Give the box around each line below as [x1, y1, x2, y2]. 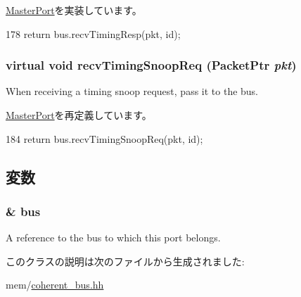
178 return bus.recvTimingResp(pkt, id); [6, 26, 181, 41]
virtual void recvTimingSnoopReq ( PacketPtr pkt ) [6, 56, 297, 74]
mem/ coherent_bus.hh [6, 277, 104, 292]
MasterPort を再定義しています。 [6, 108, 152, 122]
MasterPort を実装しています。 [6, 3, 142, 17]
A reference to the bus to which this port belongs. [6, 230, 221, 245]
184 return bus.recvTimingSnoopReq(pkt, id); [6, 131, 203, 146]
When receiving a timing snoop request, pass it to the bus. [6, 84, 259, 99]
